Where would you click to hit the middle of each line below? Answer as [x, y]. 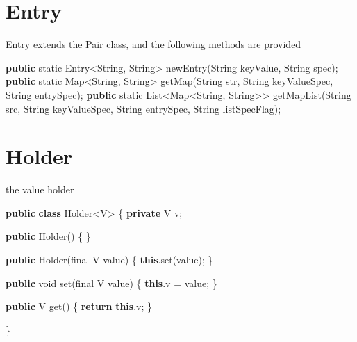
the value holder [40, 189]
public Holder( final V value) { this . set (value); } [109, 259]
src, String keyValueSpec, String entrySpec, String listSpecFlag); [143, 108]
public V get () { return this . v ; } [79, 306]
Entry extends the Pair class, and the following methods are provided [153, 44]
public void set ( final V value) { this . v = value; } [111, 283]
